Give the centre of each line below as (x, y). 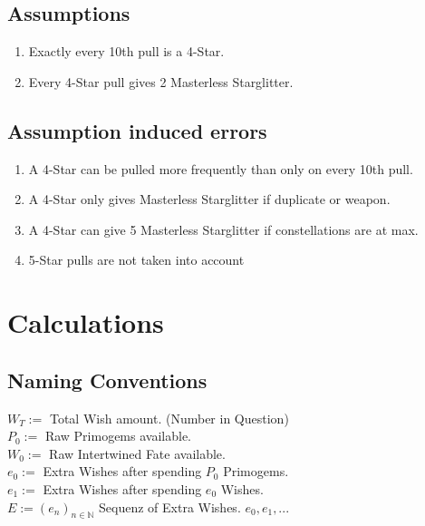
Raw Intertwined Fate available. (137, 453)
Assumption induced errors (137, 130)
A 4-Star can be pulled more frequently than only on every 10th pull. (221, 168)
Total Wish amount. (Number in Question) (169, 418)
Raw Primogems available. (118, 436)
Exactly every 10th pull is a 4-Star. (126, 51)
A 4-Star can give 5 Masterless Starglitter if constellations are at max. (223, 229)
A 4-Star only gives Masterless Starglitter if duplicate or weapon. (209, 199)
